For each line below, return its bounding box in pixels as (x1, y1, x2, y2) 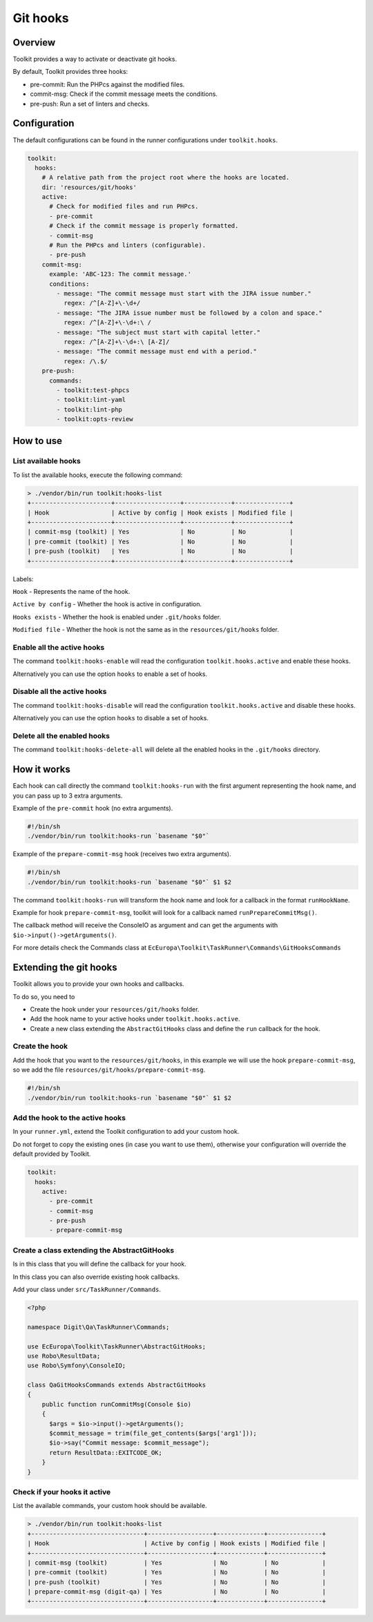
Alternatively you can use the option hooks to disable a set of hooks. (12, 714, 209, 722)
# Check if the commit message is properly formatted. (49, 222, 239, 230)
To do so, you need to (12, 992, 75, 1001)
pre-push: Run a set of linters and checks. (30, 99, 150, 108)
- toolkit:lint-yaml (56, 396, 126, 404)
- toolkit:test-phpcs (56, 386, 130, 394)
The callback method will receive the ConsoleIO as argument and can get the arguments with (12, 921, 278, 929)
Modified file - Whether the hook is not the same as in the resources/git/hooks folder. (12, 626, 280, 634)
